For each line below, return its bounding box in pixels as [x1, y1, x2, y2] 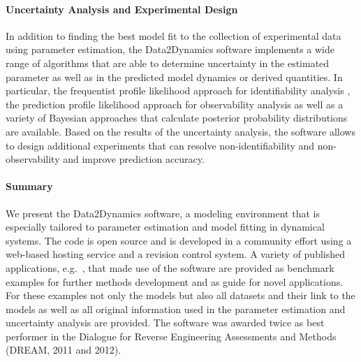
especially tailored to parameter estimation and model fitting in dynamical [6, 219, 325, 234]
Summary [6, 179, 53, 194]
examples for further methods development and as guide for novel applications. [6, 274, 344, 289]
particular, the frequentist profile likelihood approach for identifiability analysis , [6, 83, 351, 98]
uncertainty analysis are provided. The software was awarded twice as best [6, 315, 325, 330]
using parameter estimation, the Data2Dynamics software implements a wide [6, 42, 335, 57]
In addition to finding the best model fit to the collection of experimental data [6, 28, 341, 43]
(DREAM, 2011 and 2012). [6, 342, 121, 357]
